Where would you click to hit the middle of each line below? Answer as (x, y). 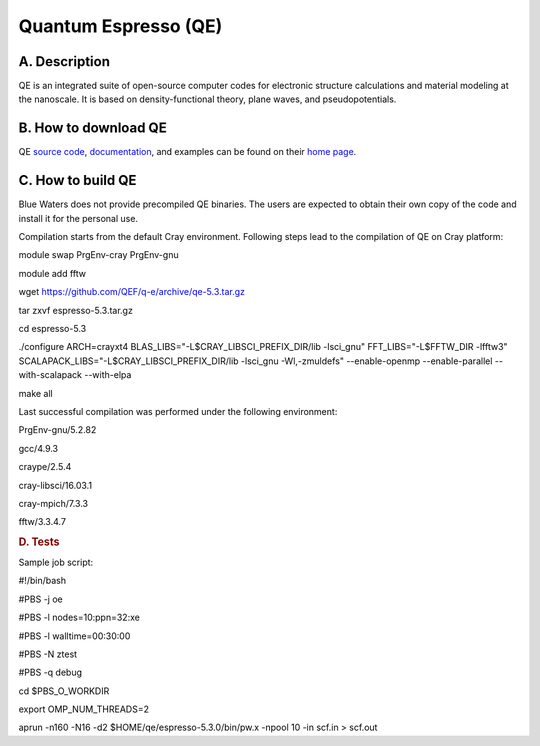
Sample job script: (56, 562)
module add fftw (52, 273)
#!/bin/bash (42, 581)
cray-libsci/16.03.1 (55, 485)
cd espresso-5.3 (52, 328)
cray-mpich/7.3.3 (53, 503)
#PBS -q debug (50, 672)
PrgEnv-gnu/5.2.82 (57, 430)
